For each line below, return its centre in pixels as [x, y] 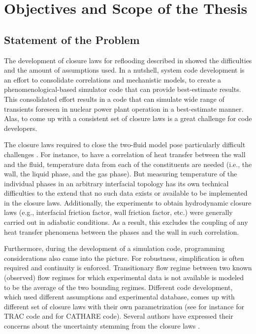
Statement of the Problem [72, 39]
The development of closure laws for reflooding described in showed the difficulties [128, 60]
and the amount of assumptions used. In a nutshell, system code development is [124, 70]
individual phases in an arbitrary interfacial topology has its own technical [116, 183]
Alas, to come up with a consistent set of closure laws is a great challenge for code [128, 118]
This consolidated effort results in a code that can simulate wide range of [114, 99]
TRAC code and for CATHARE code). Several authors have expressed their [119, 316]
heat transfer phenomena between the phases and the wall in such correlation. [122, 231]
